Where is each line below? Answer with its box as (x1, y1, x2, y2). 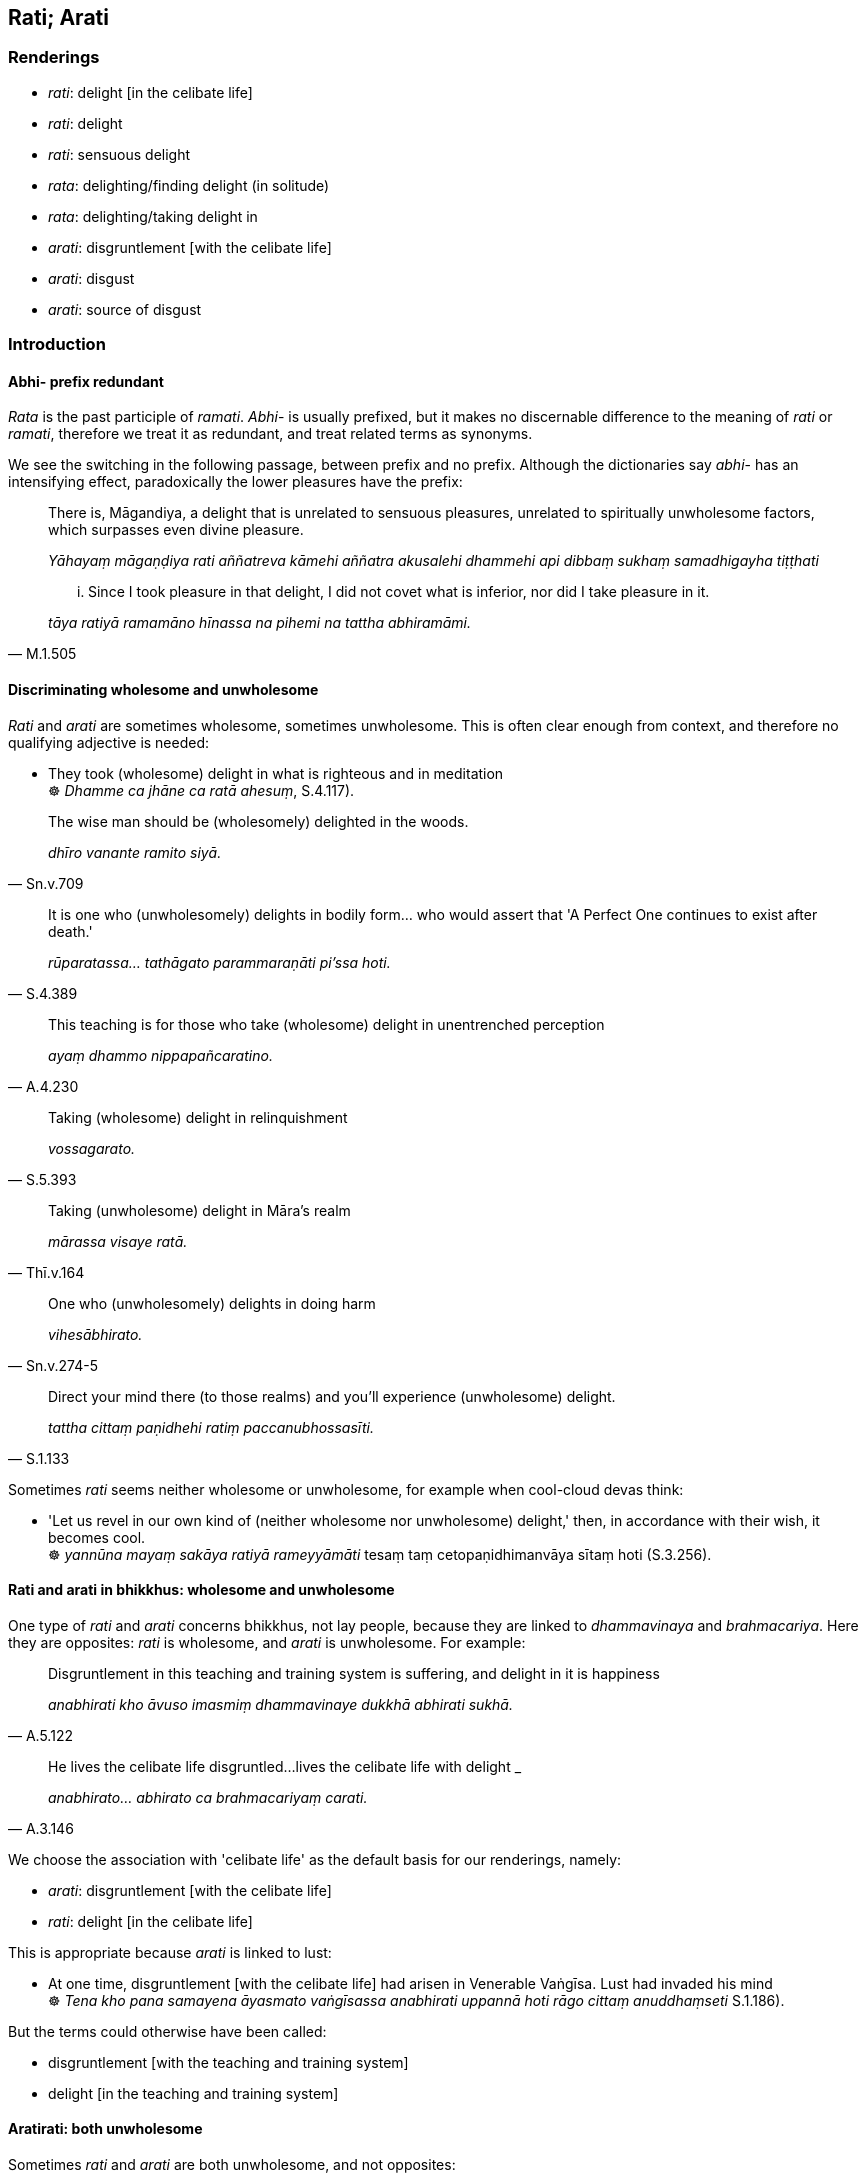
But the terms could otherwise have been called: (8, 2022, 327, 2040)
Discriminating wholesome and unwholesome (8, 681, 319, 698)
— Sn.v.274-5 (8, 1356, 98, 1374)
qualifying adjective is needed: (8, 733, 210, 751)
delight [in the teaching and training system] (48, 2084, 339, 2102)
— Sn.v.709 (8, 874, 84, 892)
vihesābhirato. (48, 1325, 143, 1343)
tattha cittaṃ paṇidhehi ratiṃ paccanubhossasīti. (48, 1418, 374, 1436)
